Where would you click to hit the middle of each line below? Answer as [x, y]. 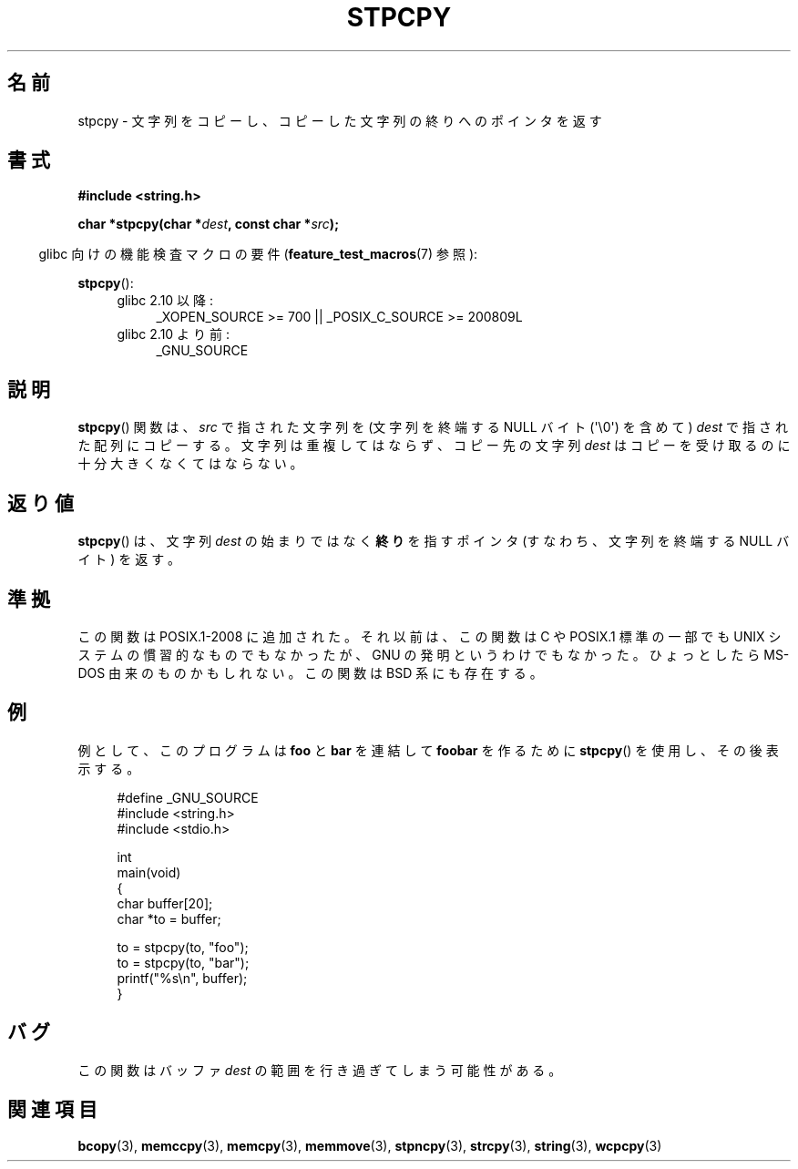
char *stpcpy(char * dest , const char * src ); [208, 224]
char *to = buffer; [169, 918]
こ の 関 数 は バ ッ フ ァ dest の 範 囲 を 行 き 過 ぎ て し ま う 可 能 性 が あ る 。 [320, 1070]
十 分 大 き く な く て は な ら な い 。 [190, 464]
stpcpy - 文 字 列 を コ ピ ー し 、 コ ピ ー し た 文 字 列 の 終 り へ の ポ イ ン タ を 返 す [340, 120]
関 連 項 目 [52, 1110]
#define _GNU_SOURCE [188, 797]
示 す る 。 [109, 768]
